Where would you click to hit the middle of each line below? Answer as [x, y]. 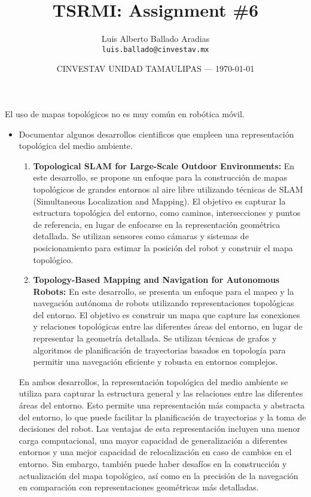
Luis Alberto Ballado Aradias [155, 39]
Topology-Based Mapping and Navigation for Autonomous [156, 280]
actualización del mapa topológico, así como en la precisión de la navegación [158, 475]
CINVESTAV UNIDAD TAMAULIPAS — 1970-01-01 [155, 68]
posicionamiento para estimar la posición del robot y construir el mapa [163, 247]
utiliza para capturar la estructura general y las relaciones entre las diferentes [161, 393]
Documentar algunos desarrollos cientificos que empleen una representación [156, 134]
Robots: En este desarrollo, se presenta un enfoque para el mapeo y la [164, 291]
